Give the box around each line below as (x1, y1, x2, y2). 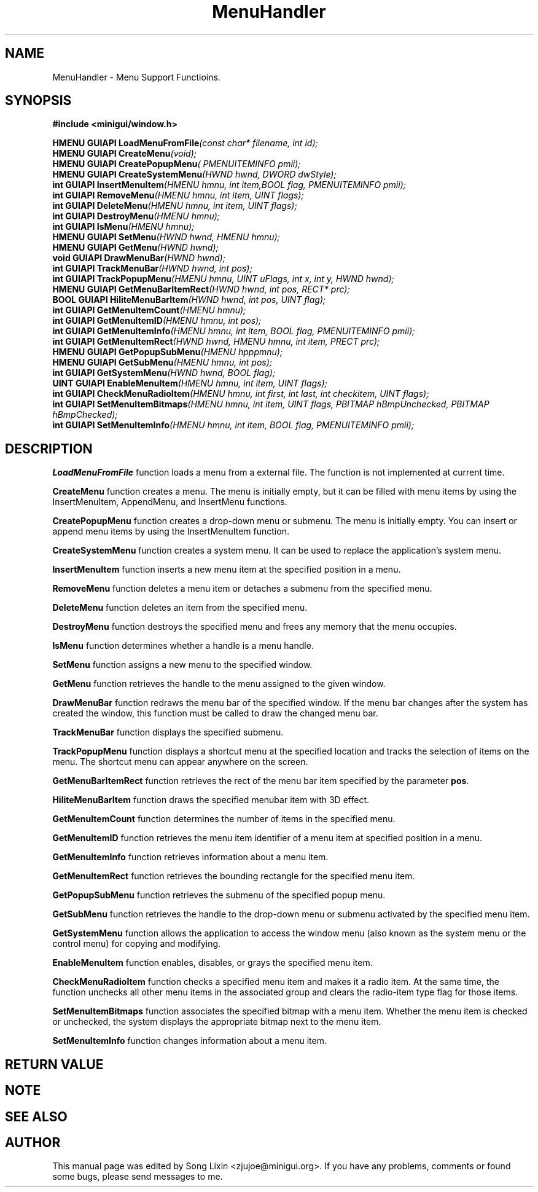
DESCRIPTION (5, 441, 93, 457)
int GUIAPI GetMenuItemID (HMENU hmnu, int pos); (52, 315, 262, 326)
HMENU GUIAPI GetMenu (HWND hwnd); (52, 242, 219, 253)
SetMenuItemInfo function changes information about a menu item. (52, 1035, 327, 1046)
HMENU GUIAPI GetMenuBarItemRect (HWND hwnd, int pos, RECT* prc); (52, 284, 350, 295)
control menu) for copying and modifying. (52, 938, 221, 949)
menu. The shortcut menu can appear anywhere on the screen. (52, 756, 308, 767)
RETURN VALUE (5, 1056, 104, 1072)
